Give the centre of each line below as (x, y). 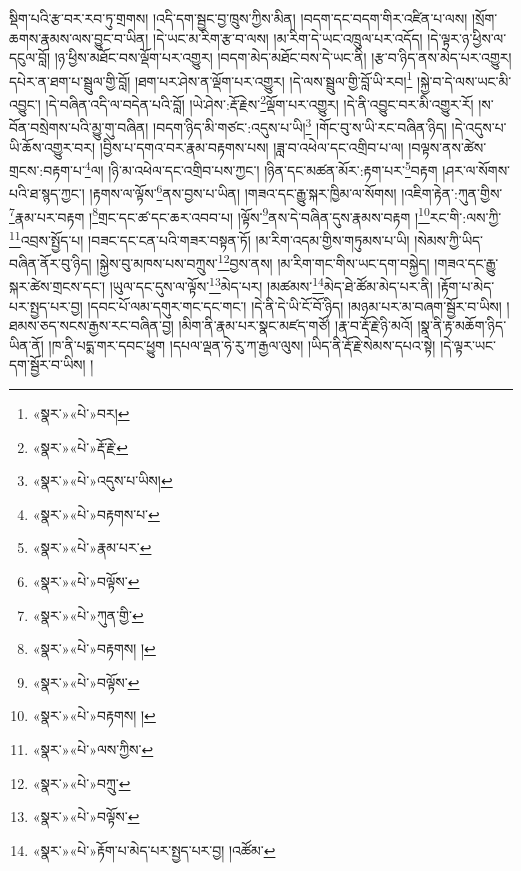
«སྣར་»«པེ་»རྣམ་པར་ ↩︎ (92, 547)
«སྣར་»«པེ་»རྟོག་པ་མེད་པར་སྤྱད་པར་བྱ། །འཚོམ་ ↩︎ (154, 849)
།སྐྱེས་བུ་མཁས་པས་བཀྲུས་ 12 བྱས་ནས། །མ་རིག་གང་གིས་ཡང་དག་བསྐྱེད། (263, 261)
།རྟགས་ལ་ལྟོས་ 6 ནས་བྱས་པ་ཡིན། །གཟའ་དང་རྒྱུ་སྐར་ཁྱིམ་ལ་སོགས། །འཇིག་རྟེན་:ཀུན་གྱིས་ (296, 192)
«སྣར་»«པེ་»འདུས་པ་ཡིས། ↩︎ (102, 480)
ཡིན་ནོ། (26, 344)
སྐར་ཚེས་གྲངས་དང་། (57, 286)
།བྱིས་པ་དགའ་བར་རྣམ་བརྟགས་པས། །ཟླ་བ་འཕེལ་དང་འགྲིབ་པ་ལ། (251, 146)
